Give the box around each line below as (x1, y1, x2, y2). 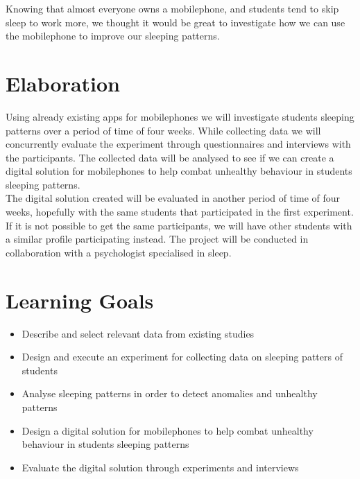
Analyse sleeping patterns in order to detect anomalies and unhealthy (22, 386, 318, 401)
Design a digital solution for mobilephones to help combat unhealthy (22, 423, 314, 437)
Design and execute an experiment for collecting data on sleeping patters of (22, 349, 343, 364)
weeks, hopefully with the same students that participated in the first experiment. (6, 204, 354, 219)
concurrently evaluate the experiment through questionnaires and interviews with (6, 137, 351, 151)
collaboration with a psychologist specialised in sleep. (6, 245, 232, 259)
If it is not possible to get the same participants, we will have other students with (6, 218, 352, 232)
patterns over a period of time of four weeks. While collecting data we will (6, 123, 321, 137)
